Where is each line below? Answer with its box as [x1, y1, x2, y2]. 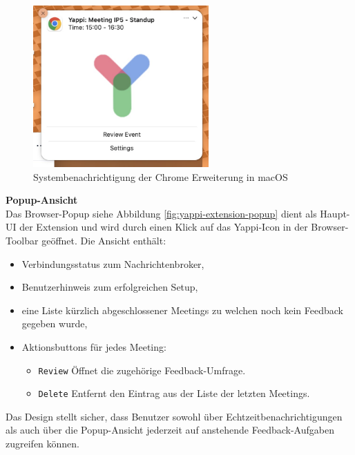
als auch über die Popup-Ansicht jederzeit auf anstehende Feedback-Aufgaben [6, 423, 334, 437]
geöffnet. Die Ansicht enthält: [41, 233, 166, 247]
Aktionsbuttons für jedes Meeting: [21, 339, 166, 354]
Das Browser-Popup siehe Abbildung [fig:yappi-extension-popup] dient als [6, 206, 317, 220]
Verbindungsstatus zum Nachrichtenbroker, [21, 256, 204, 271]
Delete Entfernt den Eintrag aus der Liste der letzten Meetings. [38, 386, 310, 400]
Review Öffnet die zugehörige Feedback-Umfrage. [38, 362, 246, 377]
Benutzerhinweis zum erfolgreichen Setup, [21, 280, 198, 294]
